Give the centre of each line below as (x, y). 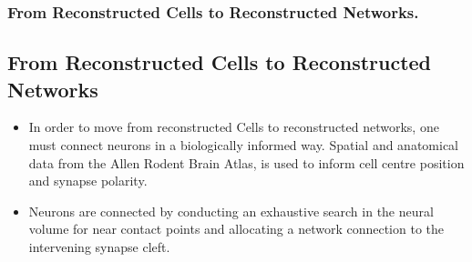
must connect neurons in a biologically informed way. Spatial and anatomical (244, 145)
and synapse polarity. (88, 181)
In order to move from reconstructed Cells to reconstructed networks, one (234, 127)
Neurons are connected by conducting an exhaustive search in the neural (231, 211)
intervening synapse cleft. (99, 247)
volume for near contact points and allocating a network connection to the (236, 229)
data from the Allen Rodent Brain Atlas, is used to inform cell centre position (246, 162)
